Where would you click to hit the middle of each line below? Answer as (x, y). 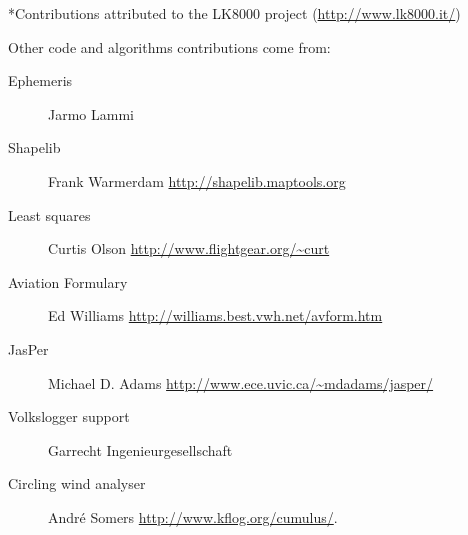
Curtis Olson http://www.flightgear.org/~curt (189, 248)
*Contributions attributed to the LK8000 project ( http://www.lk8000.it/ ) (234, 13)
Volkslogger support (69, 416)
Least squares (49, 214)
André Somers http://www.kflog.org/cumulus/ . (193, 516)
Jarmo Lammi (91, 113)
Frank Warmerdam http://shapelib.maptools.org (197, 180)
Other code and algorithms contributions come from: (169, 46)
